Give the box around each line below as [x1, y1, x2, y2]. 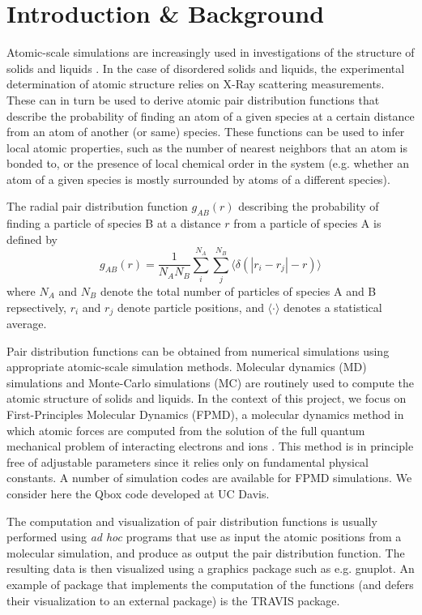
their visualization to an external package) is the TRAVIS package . [6, 592, 340, 609]
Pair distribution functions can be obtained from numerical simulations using [6, 342, 390, 359]
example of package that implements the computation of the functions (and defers [6, 575, 414, 592]
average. [6, 315, 47, 332]
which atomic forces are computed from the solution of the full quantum [6, 421, 365, 438]
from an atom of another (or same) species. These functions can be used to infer [6, 123, 405, 140]
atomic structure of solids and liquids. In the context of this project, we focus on [6, 390, 407, 407]
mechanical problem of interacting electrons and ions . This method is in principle [6, 438, 414, 455]
